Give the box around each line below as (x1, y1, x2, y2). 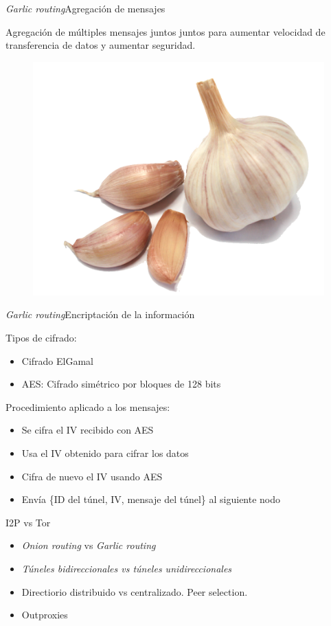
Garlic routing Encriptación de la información (5, 307, 195, 322)
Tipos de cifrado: (5, 331, 77, 345)
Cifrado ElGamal (21, 353, 93, 368)
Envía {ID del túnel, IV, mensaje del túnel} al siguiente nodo (21, 492, 281, 506)
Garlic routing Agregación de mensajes (5, 1, 165, 15)
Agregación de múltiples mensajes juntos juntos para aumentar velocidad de (5, 24, 326, 38)
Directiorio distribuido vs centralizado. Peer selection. (21, 584, 248, 599)
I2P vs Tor (5, 515, 51, 529)
